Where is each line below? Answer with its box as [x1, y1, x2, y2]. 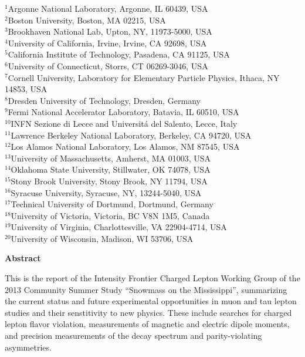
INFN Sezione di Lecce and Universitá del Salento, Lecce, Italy [11, 117, 238, 129]
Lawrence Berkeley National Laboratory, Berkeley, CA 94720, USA [11, 129, 252, 141]
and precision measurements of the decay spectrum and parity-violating [5, 329, 262, 342]
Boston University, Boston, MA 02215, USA [8, 14, 166, 26]
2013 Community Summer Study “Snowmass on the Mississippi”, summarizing [5, 283, 287, 295]
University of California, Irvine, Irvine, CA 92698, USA [8, 36, 207, 49]
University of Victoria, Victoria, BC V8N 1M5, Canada [11, 209, 210, 221]
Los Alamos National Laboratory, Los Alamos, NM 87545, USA [11, 140, 240, 153]
